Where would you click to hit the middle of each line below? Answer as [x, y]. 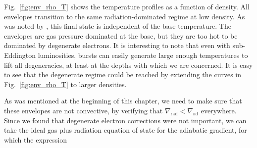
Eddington [20, 55]
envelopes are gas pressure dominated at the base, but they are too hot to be [121, 35]
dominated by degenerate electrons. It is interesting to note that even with [117, 45]
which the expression [35, 139]
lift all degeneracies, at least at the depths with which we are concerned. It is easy [128, 65]
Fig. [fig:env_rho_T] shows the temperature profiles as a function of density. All [127, 6]
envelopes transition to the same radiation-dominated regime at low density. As [125, 16]
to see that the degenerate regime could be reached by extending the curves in [123, 74]
